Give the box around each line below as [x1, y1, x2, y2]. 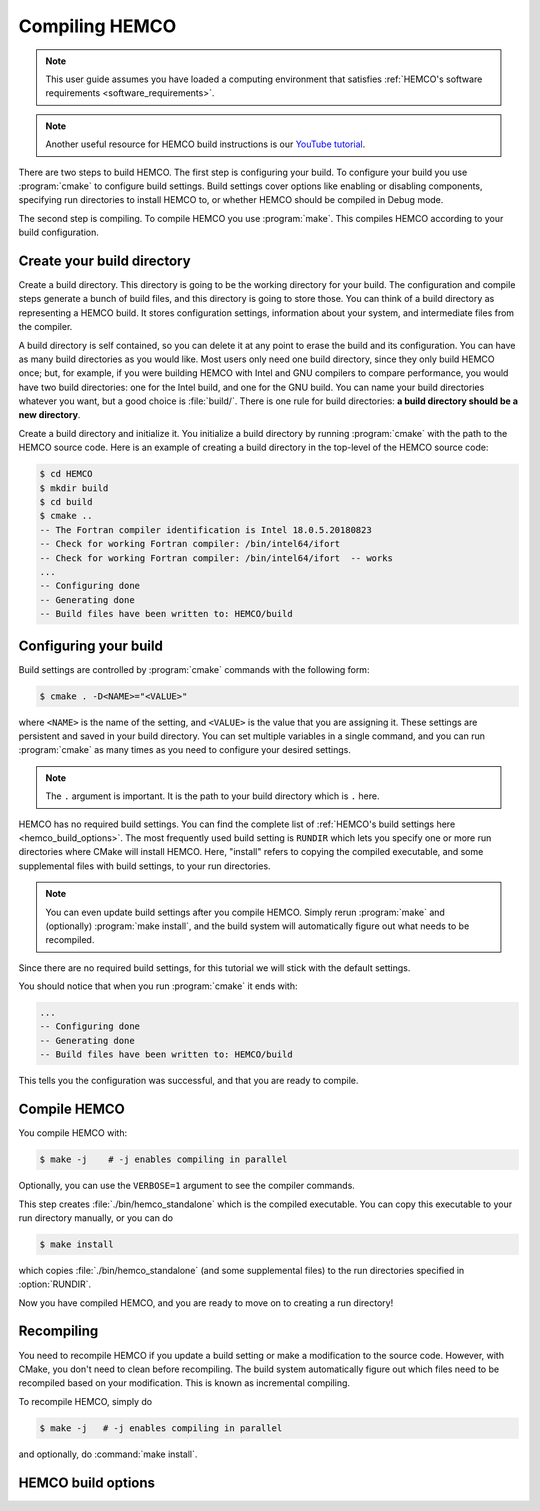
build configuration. [18, 226, 100, 239]
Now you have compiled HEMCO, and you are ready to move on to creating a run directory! [18, 1296, 394, 1309]
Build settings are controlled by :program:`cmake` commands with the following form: [18, 663, 370, 675]
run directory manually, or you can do [18, 1211, 174, 1224]
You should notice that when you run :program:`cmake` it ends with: [18, 980, 298, 992]
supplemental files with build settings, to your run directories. [18, 860, 271, 872]
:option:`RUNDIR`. [18, 1278, 92, 1290]
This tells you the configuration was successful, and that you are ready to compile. [18, 1075, 359, 1087]
